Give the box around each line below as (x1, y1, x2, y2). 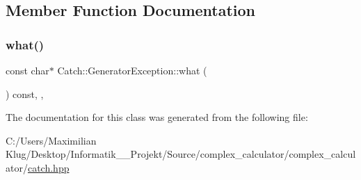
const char (6, 63, 49, 77)
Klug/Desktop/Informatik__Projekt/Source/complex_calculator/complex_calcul (6, 147, 356, 161)
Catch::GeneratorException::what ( (57, 63, 207, 77)
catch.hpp (27, 160, 70, 174)
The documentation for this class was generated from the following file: (6, 110, 308, 124)
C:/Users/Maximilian (6, 133, 97, 147)
